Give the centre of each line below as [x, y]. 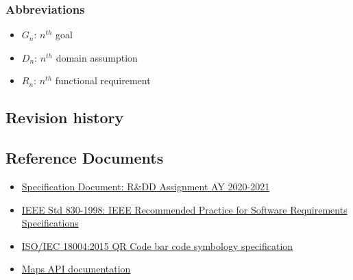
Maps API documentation [76, 269]
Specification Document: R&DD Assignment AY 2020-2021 [146, 186]
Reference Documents [85, 158]
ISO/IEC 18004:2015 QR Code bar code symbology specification [157, 245]
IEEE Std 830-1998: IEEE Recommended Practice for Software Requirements [184, 209]
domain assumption [97, 57]
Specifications [50, 223]
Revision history [65, 117]
